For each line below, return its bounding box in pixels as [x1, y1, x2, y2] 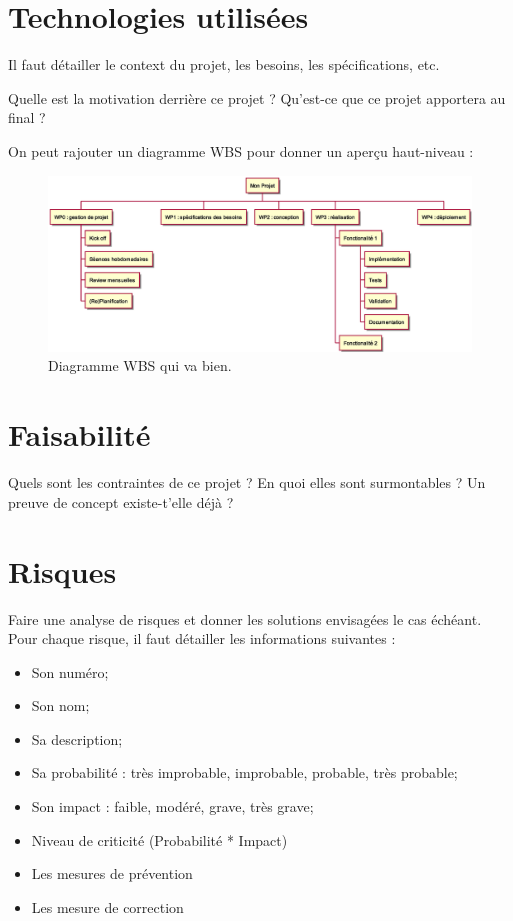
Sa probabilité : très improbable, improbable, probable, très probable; [31, 762, 458, 783]
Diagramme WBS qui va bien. [48, 355, 232, 376]
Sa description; [31, 728, 123, 749]
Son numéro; [31, 661, 109, 682]
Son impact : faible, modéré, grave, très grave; [31, 796, 314, 817]
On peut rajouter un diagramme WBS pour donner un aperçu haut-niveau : [8, 140, 474, 161]
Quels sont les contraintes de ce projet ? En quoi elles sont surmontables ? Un [8, 472, 486, 493]
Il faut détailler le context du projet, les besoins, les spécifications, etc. [8, 54, 440, 75]
